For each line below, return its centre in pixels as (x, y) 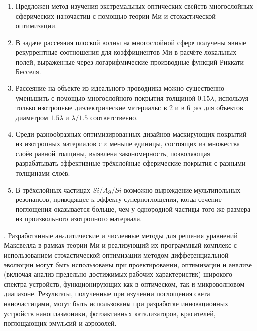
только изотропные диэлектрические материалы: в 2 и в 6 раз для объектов (129, 107)
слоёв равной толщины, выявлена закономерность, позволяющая (113, 153)
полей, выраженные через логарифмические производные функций (117, 61)
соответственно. (114, 117)
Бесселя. (28, 71)
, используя (231, 98)
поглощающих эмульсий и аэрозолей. (60, 323)
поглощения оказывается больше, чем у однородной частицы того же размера (133, 209)
